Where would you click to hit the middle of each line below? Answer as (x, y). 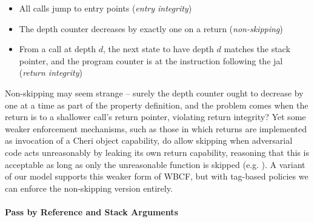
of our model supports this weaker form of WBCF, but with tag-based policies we (157, 176)
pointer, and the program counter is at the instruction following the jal (151, 60)
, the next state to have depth (158, 49)
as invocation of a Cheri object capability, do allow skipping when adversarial (149, 140)
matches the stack (257, 49)
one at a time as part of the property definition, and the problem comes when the (157, 105)
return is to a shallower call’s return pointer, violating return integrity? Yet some (155, 117)
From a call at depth (58, 49)
